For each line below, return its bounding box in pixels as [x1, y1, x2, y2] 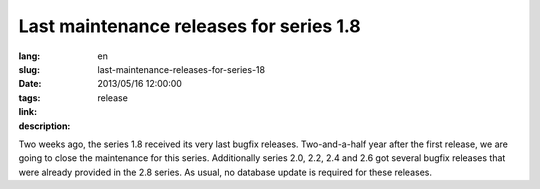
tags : [18, 91, 41, 104]
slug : [18, 63, 40, 75]
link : [18, 106, 38, 118]
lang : [18, 50, 41, 62]
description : [18, 120, 71, 132]
